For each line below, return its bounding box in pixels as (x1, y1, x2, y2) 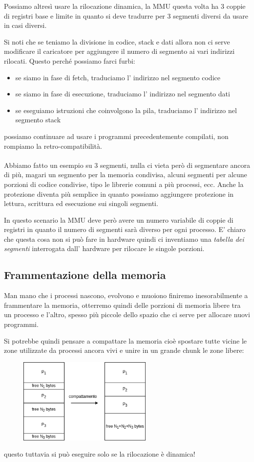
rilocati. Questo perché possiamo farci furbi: (4, 55, 135, 66)
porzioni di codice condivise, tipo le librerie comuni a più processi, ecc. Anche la (4, 179, 244, 189)
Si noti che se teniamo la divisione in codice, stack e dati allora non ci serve (4, 36, 230, 46)
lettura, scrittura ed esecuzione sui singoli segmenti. (4, 198, 158, 208)
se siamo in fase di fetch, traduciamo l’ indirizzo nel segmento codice (15, 72, 220, 82)
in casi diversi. (4, 20, 47, 30)
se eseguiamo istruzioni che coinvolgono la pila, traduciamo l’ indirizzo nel (15, 105, 237, 115)
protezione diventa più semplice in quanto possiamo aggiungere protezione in (4, 188, 234, 199)
